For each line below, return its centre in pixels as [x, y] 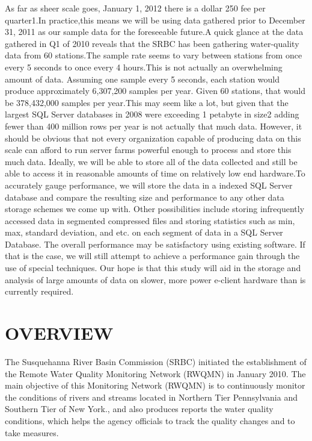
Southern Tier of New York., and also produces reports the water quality [139, 409]
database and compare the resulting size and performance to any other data [145, 197]
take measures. [32, 432]
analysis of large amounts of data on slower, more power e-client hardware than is [155, 279]
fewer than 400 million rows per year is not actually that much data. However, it [154, 126]
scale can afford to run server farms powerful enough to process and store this [148, 150]
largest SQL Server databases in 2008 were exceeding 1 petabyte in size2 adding [152, 114]
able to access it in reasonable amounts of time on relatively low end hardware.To [155, 173]
